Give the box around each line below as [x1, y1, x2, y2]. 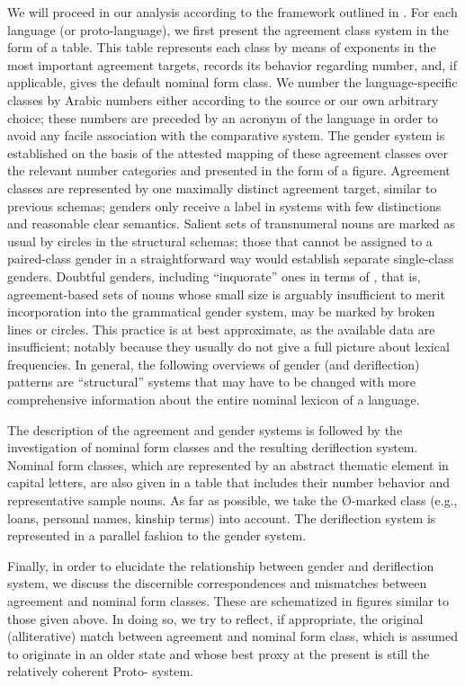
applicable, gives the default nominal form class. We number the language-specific [7, 73, 458, 92]
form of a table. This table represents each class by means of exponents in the [7, 38, 436, 57]
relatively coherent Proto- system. [7, 662, 193, 681]
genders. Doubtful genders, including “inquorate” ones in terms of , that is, [7, 266, 421, 285]
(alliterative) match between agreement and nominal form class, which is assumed [7, 627, 458, 646]
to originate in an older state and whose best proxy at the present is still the [7, 644, 430, 663]
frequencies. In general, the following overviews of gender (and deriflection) [7, 354, 420, 373]
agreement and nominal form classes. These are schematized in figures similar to [7, 592, 450, 610]
